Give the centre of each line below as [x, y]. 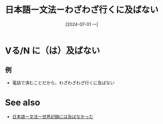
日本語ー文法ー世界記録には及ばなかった [53, 116]
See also [23, 102]
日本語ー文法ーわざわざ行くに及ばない [82, 10]
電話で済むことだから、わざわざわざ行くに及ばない [63, 82]
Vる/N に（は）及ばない [53, 51]
